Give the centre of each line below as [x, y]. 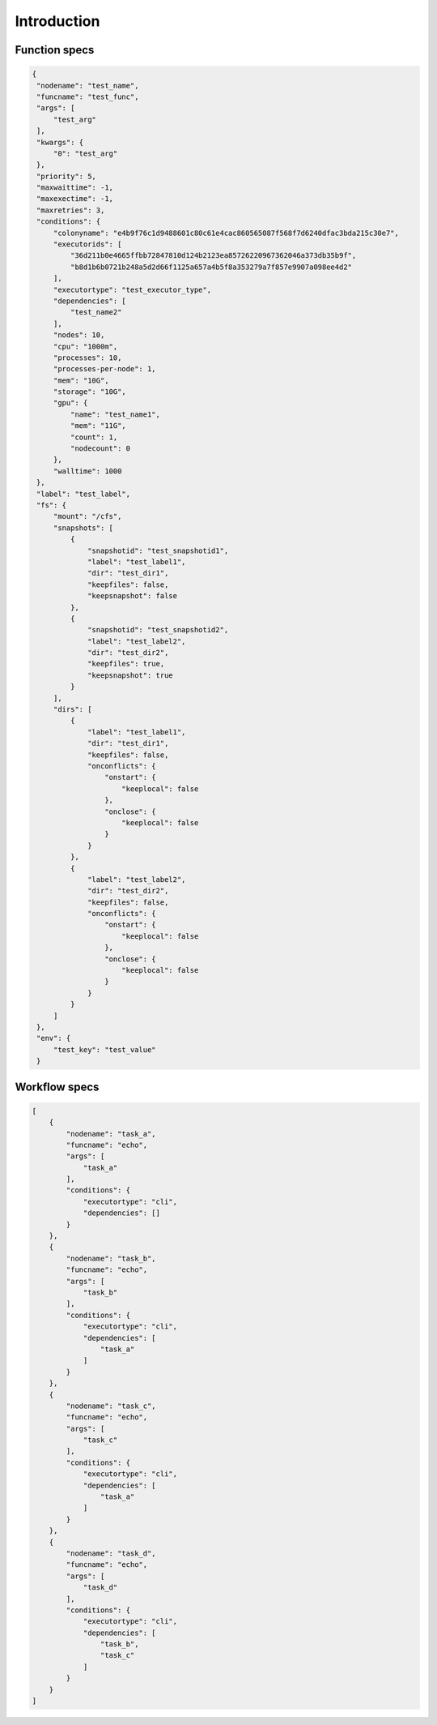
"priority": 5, [67, 176]
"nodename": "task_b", [111, 1258]
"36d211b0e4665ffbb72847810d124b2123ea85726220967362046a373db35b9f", [213, 256]
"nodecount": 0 [100, 449]
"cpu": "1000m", [85, 346]
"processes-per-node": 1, [105, 369]
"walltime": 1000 [87, 471]
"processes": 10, [87, 357]
